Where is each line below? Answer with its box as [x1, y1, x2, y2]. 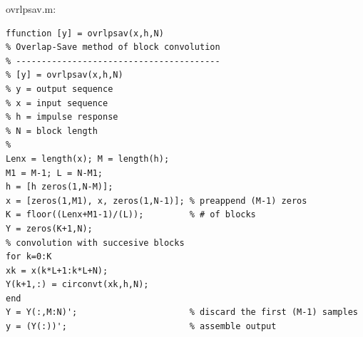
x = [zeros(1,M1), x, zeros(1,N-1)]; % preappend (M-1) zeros [6, 195, 307, 206]
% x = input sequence [6, 98, 108, 108]
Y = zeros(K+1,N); [6, 223, 93, 234]
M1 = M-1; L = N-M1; [6, 167, 103, 178]
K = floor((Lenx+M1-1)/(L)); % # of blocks [6, 209, 256, 220]
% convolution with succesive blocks [6, 237, 185, 248]
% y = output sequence [6, 83, 113, 94]
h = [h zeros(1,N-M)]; [6, 182, 113, 192]
